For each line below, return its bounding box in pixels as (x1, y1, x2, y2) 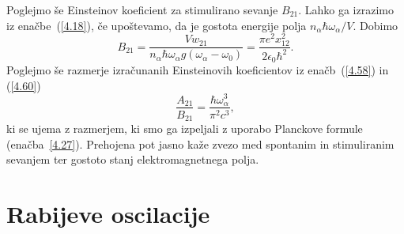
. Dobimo (353, 17, 398, 33)
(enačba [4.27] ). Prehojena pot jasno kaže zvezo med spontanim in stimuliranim (6, 135, 395, 152)
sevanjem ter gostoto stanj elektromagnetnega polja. (6, 151, 259, 168)
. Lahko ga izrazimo (298, 2, 394, 17)
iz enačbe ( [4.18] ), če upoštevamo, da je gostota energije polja (6, 17, 307, 33)
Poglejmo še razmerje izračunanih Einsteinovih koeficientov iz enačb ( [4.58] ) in (6, 62, 389, 78)
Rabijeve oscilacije (6, 198, 210, 229)
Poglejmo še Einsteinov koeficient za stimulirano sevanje (6, 2, 278, 17)
